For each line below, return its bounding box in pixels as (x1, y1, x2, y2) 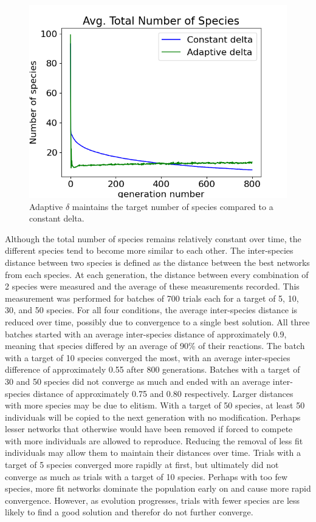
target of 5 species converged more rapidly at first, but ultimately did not (5, 458, 279, 471)
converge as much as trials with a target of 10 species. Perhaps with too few (5, 470, 288, 483)
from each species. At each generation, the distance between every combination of (5, 268, 309, 280)
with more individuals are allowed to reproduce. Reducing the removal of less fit (5, 434, 303, 447)
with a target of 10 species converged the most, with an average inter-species (5, 351, 290, 364)
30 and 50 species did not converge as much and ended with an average (5, 375, 270, 387)
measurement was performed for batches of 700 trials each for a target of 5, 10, (5, 291, 299, 304)
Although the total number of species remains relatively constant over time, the (5, 232, 301, 245)
